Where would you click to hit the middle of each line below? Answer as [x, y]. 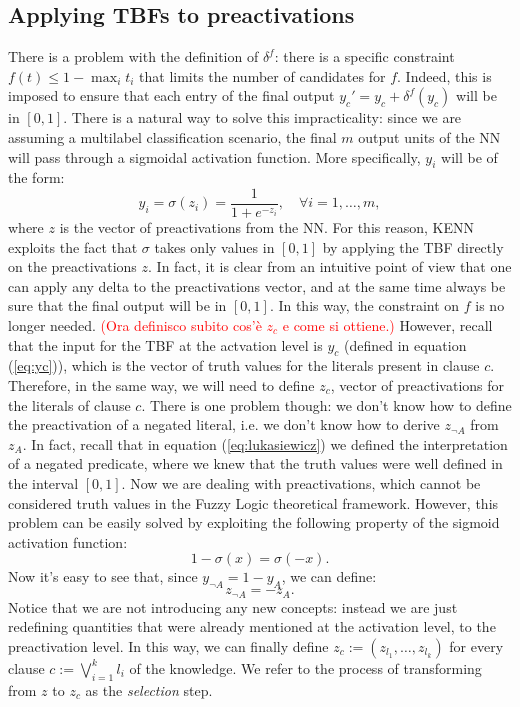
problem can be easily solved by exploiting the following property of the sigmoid [254, 522]
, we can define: [329, 576]
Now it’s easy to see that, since [103, 576]
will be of [469, 156]
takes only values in [214, 246]
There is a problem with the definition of [133, 56]
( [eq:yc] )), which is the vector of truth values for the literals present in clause [244, 365]
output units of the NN [429, 136]
